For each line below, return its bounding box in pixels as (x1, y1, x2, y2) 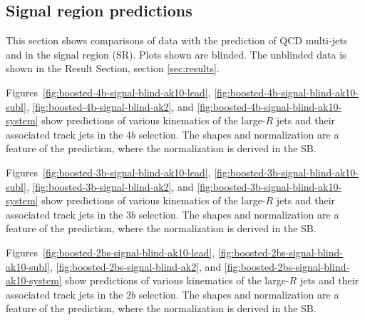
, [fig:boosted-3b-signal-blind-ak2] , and (26, 179, 194, 194)
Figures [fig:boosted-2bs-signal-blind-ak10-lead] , (6, 244, 215, 259)
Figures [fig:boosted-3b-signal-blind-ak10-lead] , (6, 164, 211, 179)
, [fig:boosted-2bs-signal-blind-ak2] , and (49, 259, 222, 274)
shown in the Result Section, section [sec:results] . (6, 61, 220, 76)
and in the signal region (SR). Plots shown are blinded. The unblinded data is (6, 46, 346, 61)
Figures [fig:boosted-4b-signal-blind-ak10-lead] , (6, 84, 211, 99)
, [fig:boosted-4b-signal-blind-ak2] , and (26, 99, 194, 114)
